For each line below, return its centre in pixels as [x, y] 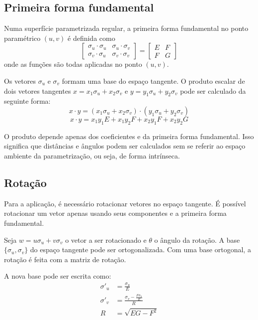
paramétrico [22, 38]
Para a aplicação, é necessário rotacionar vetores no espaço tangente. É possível [125, 203]
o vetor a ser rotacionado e [106, 240]
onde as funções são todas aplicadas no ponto [73, 64]
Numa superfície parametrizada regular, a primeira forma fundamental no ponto [126, 28]
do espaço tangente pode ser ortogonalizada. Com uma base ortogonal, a [140, 249]
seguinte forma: [27, 101]
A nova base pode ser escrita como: [58, 276]
